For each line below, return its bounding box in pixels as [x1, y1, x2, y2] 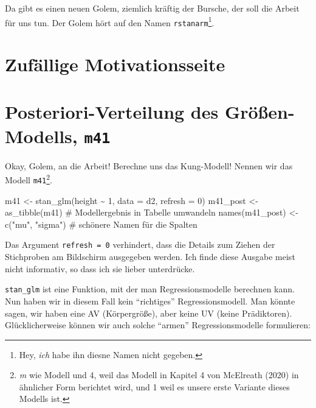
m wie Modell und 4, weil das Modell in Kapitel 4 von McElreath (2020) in [19, 368, 299, 381]
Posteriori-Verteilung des [5, 99, 219, 124]
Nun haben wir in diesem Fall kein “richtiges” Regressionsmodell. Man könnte [5, 294, 295, 307]
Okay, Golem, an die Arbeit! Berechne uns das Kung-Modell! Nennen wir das [5, 159, 293, 172]
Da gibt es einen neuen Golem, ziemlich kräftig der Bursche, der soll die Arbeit [5, 2, 300, 14]
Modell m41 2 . [5, 172, 52, 186]
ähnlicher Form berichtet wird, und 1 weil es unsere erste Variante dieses [19, 380, 290, 393]
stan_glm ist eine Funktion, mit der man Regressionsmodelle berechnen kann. [5, 283, 295, 295]
